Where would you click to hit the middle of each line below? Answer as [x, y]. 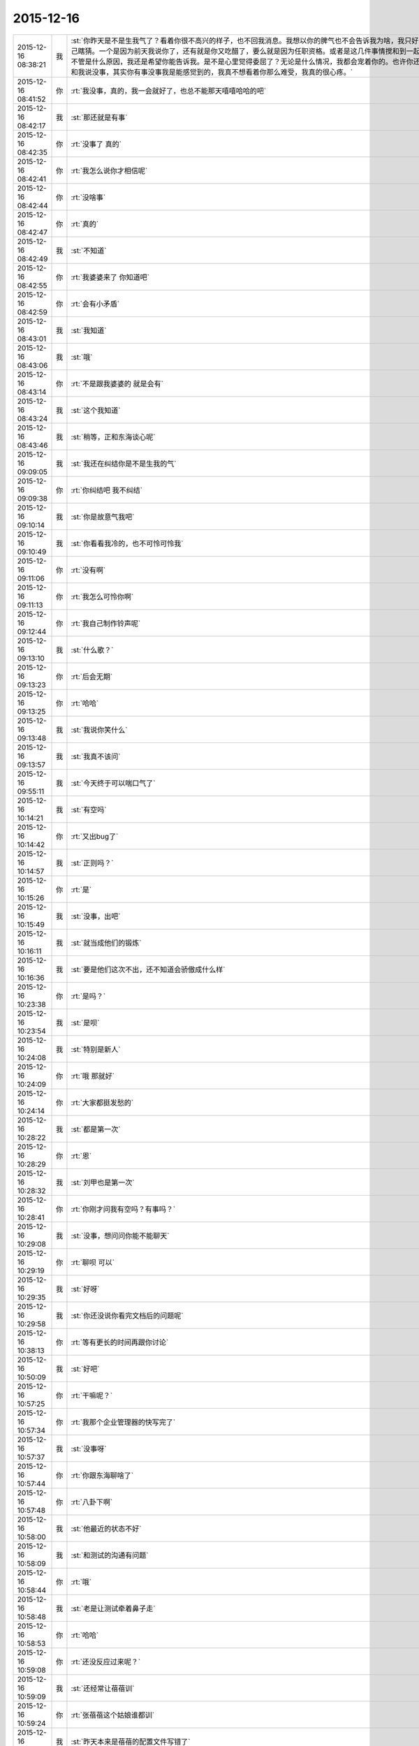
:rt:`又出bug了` [95, 836]
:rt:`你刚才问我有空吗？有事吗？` [123, 1209]
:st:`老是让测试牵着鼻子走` [113, 1608]
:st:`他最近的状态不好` [106, 1528]
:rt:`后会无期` [92, 676]
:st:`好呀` [85, 1289]
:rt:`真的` [85, 223]
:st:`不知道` [89, 250]
